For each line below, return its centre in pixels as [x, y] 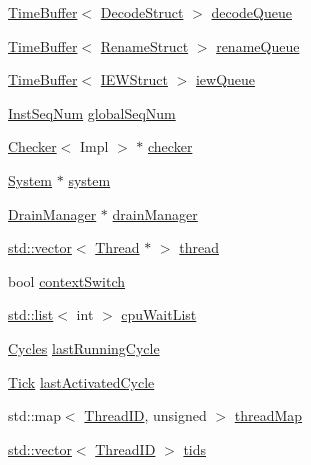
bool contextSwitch [67, 280]
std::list [31, 314]
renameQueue [258, 45]
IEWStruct [134, 79]
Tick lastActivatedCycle [81, 381]
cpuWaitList [159, 314]
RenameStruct [144, 45]
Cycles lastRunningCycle [84, 347]
